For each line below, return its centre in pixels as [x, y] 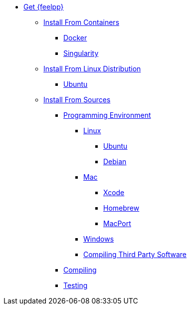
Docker [75, 38]
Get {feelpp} [44, 7]
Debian [115, 161]
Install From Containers [82, 22]
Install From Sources [77, 100]
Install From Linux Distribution [92, 69]
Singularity [81, 53]
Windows [99, 239]
